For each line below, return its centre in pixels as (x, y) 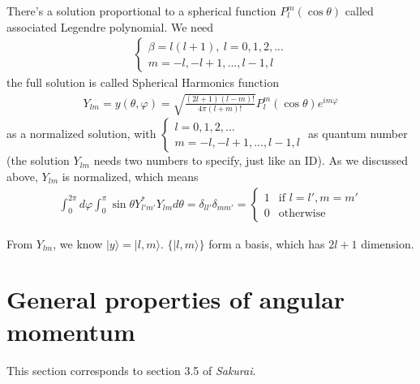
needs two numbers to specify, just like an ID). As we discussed (251, 160)
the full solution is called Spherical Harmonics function (143, 82)
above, (22, 176)
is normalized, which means (130, 176)
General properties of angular (176, 299)
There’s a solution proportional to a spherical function (141, 11)
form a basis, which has (267, 243)
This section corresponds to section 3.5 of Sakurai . (131, 370)
